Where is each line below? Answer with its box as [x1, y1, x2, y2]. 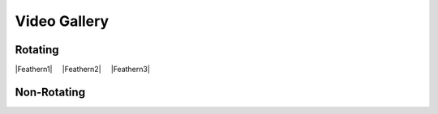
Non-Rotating [15, 85, 85, 99]
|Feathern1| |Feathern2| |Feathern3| [15, 65, 150, 74]
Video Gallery [15, 12, 109, 30]
